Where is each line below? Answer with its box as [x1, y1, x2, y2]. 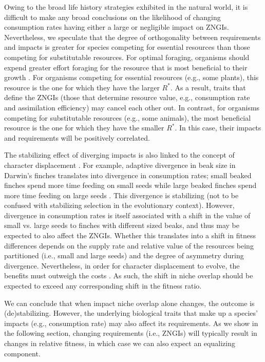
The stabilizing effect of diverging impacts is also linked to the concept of [4, 149, 235, 160]
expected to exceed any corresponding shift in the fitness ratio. [4, 280, 202, 291]
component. [4, 348, 41, 358]
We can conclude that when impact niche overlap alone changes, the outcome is [4, 297, 255, 308]
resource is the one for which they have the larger [4, 82, 160, 92]
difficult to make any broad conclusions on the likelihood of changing [4, 11, 221, 22]
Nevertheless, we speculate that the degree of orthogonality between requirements [4, 31, 261, 42]
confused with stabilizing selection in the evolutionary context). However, [4, 200, 235, 211]
